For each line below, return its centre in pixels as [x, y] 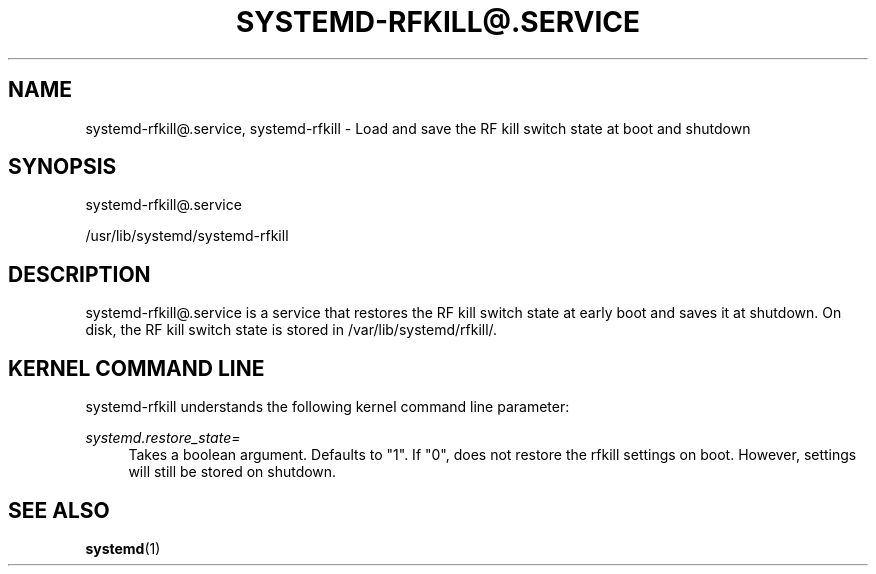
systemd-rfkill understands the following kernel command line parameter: [327, 407]
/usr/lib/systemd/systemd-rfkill [187, 236]
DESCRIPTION [79, 274]
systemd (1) [123, 548]
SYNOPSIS [62, 167]
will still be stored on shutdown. [232, 472]
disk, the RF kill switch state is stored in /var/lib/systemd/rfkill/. [291, 330]
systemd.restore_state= [163, 438]
